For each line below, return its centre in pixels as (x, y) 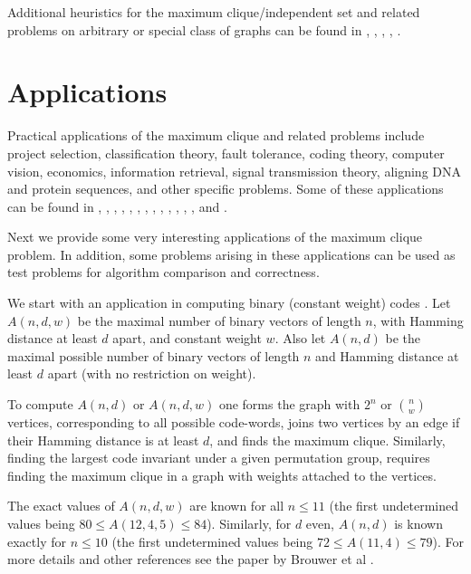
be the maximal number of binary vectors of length (219, 320)
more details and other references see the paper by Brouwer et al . (191, 559)
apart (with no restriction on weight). (152, 373)
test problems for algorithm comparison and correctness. (163, 272)
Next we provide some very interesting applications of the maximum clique (215, 237)
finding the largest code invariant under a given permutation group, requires (219, 458)
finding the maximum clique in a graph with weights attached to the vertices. (222, 475)
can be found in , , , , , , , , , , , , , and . (117, 206)
